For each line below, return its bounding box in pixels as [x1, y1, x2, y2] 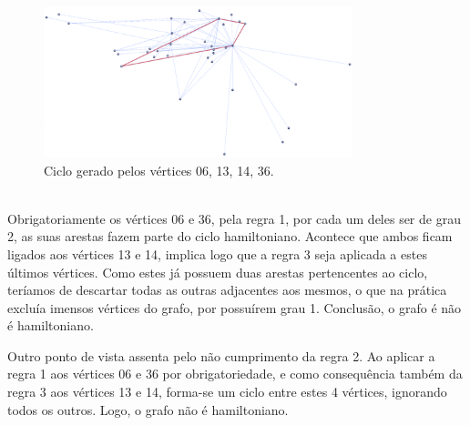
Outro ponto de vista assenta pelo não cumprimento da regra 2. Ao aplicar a [7, 346, 435, 365]
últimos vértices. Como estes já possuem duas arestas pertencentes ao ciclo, [7, 262, 428, 281]
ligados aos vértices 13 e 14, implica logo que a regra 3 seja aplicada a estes [7, 244, 427, 263]
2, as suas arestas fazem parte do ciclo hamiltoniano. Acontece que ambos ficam [7, 227, 453, 246]
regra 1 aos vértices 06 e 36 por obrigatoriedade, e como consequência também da [7, 364, 463, 383]
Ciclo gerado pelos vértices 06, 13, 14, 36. [44, 160, 274, 179]
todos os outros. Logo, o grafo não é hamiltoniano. [7, 400, 289, 419]
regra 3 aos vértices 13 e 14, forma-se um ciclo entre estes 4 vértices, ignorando [7, 382, 447, 401]
